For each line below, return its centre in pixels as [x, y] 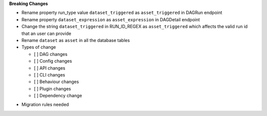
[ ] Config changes [53, 61]
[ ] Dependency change [58, 96]
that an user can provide [46, 33]
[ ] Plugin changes [52, 88]
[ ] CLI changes [49, 75]
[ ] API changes [49, 68]
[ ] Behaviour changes [56, 82]
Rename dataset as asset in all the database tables [76, 40]
